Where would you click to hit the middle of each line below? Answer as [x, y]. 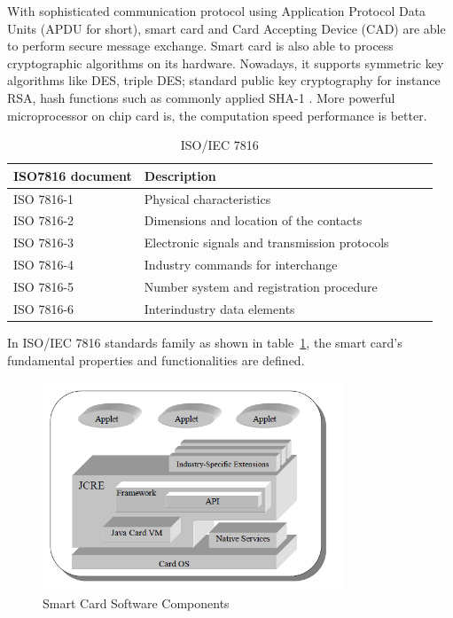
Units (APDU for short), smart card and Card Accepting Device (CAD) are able [226, 28]
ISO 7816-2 [44, 220]
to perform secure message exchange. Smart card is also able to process [200, 46]
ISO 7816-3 [44, 243]
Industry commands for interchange [241, 265]
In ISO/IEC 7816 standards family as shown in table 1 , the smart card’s [205, 342]
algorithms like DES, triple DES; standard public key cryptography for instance [224, 80]
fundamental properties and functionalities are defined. [156, 360]
